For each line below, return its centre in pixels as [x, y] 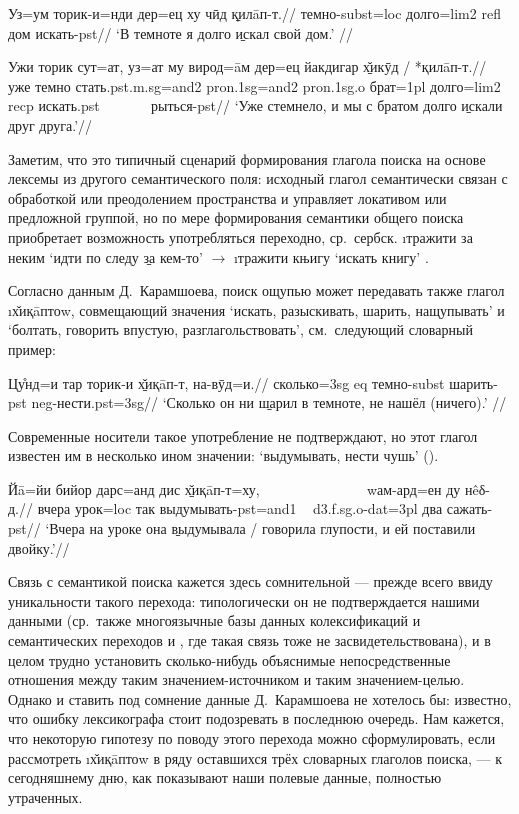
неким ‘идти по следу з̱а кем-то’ [105, 256]
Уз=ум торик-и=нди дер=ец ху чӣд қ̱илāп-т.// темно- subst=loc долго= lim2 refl [254, 13]
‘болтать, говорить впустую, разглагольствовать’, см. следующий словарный [240, 329]
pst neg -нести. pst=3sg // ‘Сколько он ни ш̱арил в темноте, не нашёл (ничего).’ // [257, 402]
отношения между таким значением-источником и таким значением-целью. [236, 679]
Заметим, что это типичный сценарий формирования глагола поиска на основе [247, 158]
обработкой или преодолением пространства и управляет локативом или [227, 197]
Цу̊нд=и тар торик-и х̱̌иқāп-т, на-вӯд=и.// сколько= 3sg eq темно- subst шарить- [253, 382]
